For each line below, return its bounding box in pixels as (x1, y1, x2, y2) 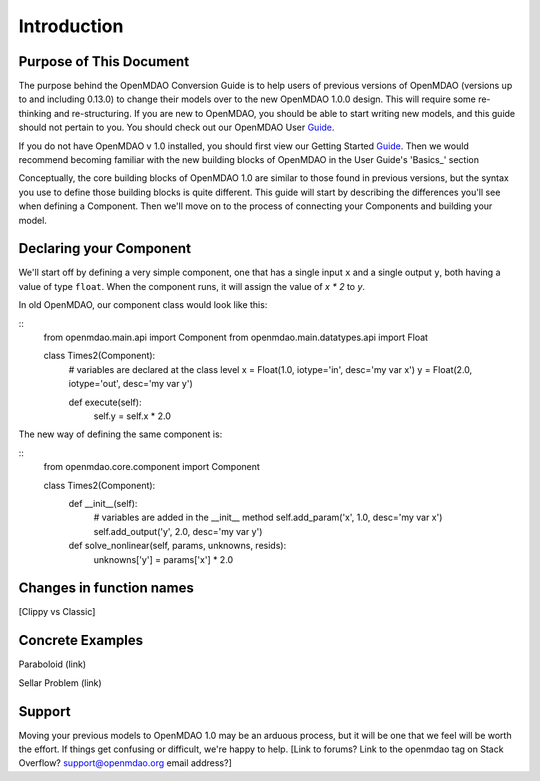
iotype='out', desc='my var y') (68, 378, 194, 390)
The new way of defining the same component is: (18, 428, 223, 440)
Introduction (18, 15, 124, 37)
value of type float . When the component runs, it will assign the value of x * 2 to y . (18, 280, 365, 292)
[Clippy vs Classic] (18, 606, 96, 618)
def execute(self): (68, 396, 142, 408)
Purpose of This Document (18, 53, 190, 70)
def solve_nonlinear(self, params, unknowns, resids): (68, 540, 287, 552)
